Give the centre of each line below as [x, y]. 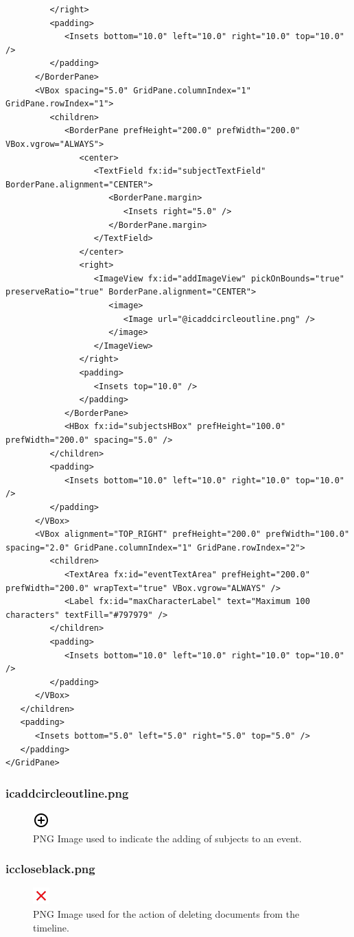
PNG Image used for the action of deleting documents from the [166, 914]
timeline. [51, 927]
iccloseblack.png [50, 869]
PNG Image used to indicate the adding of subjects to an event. [167, 838]
